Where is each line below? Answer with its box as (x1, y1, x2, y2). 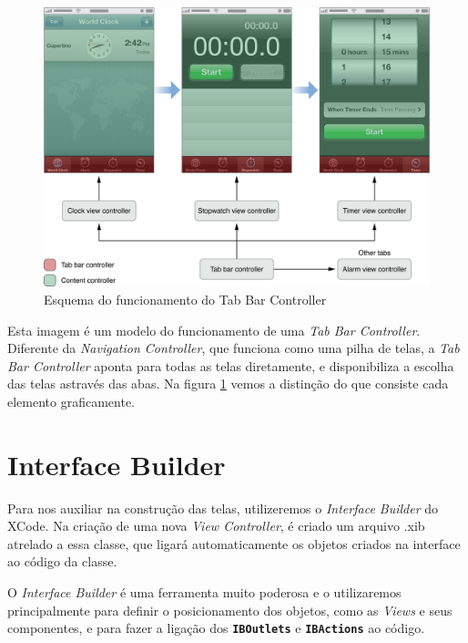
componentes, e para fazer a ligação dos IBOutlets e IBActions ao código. (7, 618, 425, 638)
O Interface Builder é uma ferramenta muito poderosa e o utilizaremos (7, 583, 402, 602)
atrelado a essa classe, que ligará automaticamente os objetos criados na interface (7, 534, 461, 553)
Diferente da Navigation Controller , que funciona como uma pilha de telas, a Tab (7, 338, 460, 358)
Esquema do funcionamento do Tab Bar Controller (44, 290, 327, 308)
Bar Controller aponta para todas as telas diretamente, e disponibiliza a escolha (7, 356, 454, 375)
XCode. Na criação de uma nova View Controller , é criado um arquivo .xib (7, 516, 425, 535)
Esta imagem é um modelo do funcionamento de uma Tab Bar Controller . (7, 320, 421, 339)
